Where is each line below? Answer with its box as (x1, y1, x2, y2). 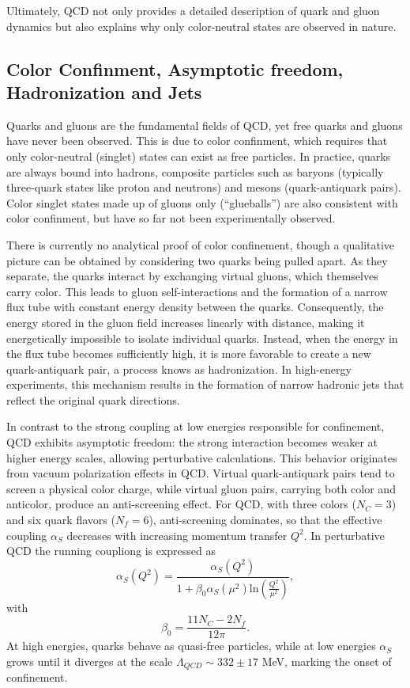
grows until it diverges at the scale (6, 652, 173, 669)
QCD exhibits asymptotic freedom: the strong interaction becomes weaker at (6, 434, 378, 450)
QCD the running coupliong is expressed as (6, 542, 216, 559)
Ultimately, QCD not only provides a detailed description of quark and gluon (6, 2, 380, 18)
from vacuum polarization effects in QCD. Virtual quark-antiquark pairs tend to (6, 465, 395, 481)
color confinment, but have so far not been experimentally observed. (6, 210, 336, 226)
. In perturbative (303, 526, 385, 543)
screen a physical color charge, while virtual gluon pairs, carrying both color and (6, 480, 396, 496)
